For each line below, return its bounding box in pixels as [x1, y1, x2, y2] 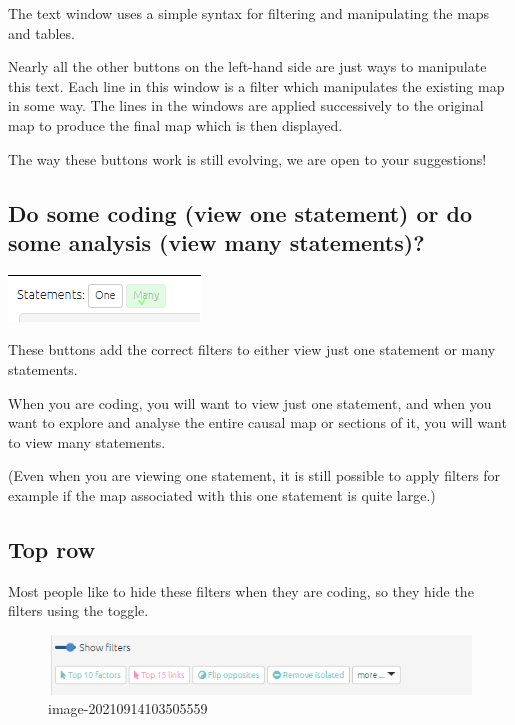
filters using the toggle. [8, 600, 149, 621]
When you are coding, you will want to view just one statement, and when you [8, 392, 492, 413]
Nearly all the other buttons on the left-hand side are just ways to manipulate [8, 56, 487, 77]
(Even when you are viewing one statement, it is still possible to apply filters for [8, 465, 500, 486]
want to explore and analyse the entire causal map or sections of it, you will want [8, 412, 507, 433]
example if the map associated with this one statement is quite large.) [8, 484, 436, 505]
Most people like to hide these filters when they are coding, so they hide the [8, 580, 474, 601]
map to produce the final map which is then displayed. [8, 114, 343, 135]
